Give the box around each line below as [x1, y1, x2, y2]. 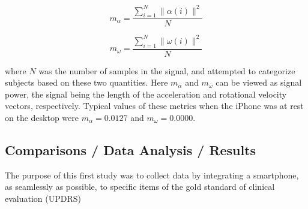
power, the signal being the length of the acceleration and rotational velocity [5, 87, 287, 100]
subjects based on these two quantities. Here [5, 76, 168, 89]
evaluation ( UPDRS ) [5, 192, 82, 205]
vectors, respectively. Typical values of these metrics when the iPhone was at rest [5, 99, 304, 112]
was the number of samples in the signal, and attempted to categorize [38, 64, 295, 77]
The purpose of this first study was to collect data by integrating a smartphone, [5, 168, 299, 181]
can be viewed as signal [216, 76, 302, 89]
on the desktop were [5, 111, 79, 124]
